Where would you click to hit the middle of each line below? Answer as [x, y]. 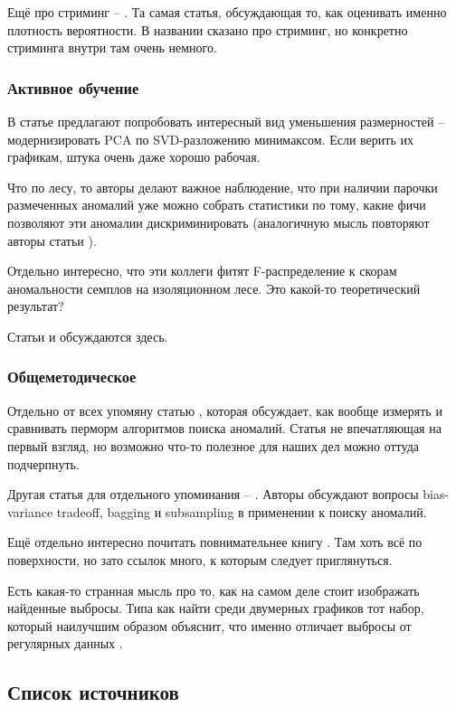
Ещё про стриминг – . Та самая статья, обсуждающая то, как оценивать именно [227, 12]
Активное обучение [73, 87]
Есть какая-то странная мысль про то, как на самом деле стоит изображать [214, 590]
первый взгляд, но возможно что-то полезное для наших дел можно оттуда [213, 445]
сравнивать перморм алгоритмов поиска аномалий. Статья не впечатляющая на [224, 428]
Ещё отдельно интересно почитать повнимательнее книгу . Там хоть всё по [215, 542]
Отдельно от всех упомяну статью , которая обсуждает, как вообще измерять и [225, 410]
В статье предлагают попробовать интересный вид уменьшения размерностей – [226, 121]
